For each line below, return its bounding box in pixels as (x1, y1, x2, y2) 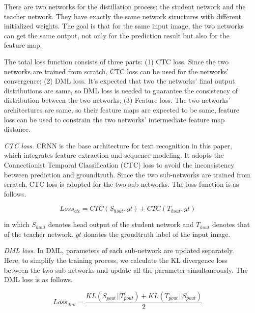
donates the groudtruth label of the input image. (84, 228, 230, 239)
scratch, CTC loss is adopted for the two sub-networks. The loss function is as (4, 179, 239, 189)
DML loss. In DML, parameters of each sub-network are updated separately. (4, 245, 234, 256)
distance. (4, 124, 30, 134)
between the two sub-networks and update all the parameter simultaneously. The (4, 264, 248, 275)
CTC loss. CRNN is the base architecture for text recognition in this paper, (4, 140, 232, 150)
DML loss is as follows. (4, 274, 73, 285)
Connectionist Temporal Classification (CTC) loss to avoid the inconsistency (4, 159, 234, 170)
